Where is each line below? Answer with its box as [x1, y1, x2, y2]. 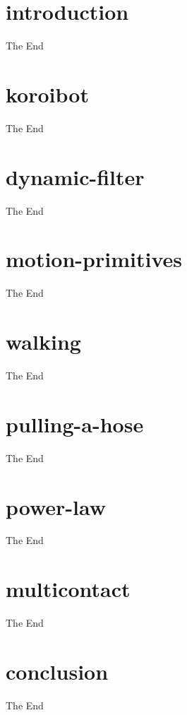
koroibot [6, 79, 89, 108]
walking [6, 327, 81, 356]
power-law [6, 492, 107, 521]
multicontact [6, 574, 131, 603]
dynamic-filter [6, 162, 145, 191]
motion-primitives [6, 244, 182, 273]
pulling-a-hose [6, 409, 144, 438]
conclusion [6, 656, 109, 685]
